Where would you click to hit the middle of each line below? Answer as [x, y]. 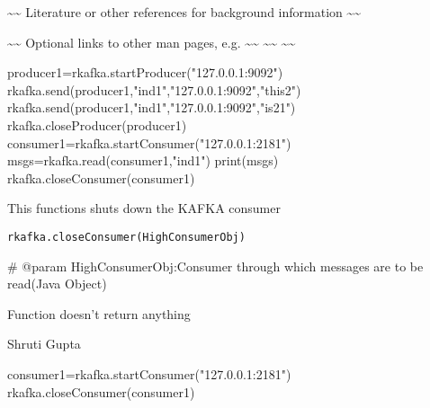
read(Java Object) [57, 284]
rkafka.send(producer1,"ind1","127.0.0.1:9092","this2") [154, 89]
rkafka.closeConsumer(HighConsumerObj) [126, 237]
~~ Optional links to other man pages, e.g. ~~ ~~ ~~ [152, 42]
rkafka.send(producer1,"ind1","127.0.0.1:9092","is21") [152, 107]
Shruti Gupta [44, 344]
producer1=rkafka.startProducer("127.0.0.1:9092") [145, 72]
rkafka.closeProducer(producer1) [97, 124]
